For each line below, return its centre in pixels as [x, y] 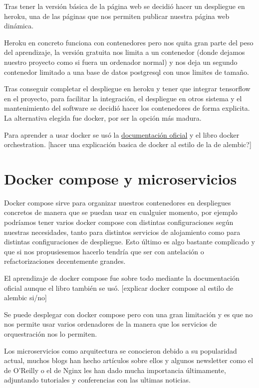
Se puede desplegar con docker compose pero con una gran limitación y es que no [129, 314]
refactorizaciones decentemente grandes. [65, 261]
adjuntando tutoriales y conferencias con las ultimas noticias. [97, 380]
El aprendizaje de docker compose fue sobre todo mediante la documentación [122, 278]
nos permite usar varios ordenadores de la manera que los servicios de [111, 324]
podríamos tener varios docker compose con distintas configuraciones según [119, 222]
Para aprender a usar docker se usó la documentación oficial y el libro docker [122, 134]
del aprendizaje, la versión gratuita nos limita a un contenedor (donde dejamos [125, 52]
